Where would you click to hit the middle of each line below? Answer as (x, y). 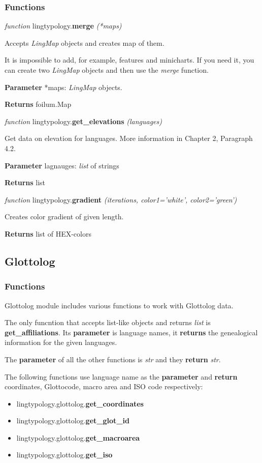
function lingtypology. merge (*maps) (63, 26)
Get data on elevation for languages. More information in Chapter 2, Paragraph (129, 138)
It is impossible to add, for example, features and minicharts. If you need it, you (129, 60)
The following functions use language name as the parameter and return (121, 376)
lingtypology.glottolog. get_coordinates (80, 403)
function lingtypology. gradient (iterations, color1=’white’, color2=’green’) (121, 199)
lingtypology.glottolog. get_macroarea (78, 437)
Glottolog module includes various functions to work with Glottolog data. (119, 305)
